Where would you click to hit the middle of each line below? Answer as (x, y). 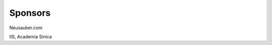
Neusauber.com (26, 28)
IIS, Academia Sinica (31, 37)
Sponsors (30, 13)
